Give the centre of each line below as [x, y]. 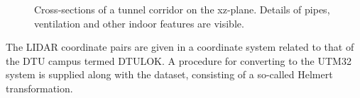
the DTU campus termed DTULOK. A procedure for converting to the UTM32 [179, 60]
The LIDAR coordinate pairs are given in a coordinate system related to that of [180, 47]
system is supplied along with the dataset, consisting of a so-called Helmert [169, 74]
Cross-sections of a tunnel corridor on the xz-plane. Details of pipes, [182, 9]
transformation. [39, 88]
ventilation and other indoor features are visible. [139, 23]
